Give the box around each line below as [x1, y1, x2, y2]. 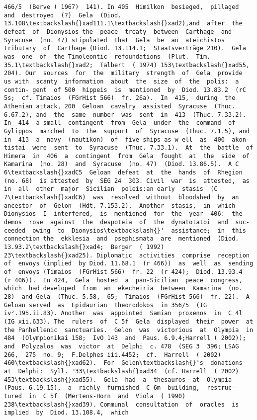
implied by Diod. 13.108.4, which [4, 409, 129, 417]
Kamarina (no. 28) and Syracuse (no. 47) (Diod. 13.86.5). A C [4, 161, 239, 168]
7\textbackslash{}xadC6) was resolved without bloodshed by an [4, 194, 239, 201]
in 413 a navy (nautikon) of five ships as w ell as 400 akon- [4, 136, 250, 143]
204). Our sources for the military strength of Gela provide [4, 70, 243, 77]
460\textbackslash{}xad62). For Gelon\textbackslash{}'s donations [4, 359, 243, 367]
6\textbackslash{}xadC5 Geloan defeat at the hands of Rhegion [4, 169, 243, 176]
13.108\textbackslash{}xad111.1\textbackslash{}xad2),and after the [4, 20, 243, 27]
